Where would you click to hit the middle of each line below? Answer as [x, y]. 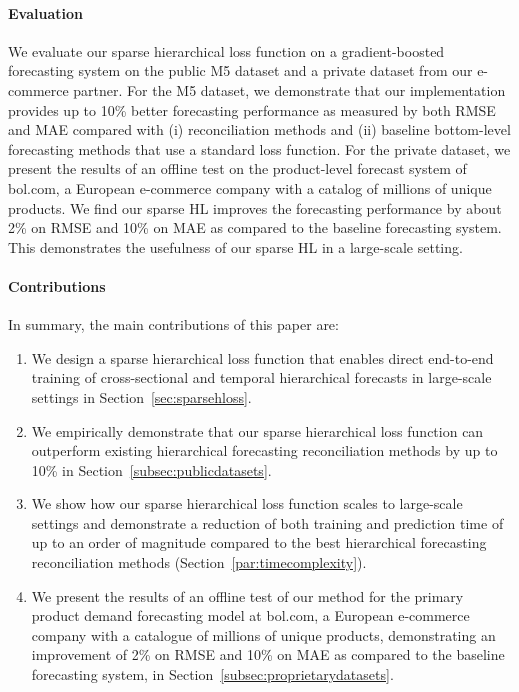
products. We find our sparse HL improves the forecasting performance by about [255, 207]
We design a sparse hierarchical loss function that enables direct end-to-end [262, 357]
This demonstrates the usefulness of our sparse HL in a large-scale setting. [235, 246]
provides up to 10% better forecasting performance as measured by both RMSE [252, 109]
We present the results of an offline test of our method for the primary [247, 595]
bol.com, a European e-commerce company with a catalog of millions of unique [250, 187]
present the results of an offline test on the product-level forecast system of [237, 168]
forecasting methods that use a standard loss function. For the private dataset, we [259, 148]
